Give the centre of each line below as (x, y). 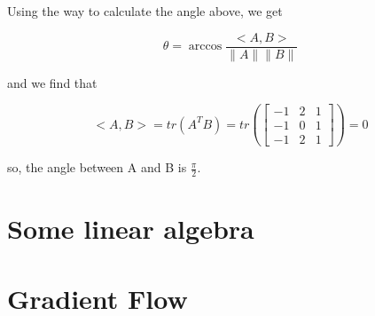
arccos (205, 47)
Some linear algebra (131, 229)
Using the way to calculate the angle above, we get (145, 11)
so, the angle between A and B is (97, 167)
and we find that (52, 82)
